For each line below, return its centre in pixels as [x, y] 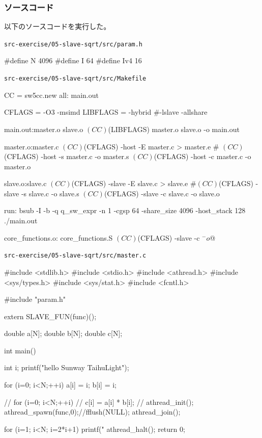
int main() [20, 350]
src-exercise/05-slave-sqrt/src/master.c [75, 256]
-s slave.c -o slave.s [50, 193]
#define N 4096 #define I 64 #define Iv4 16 [73, 60]
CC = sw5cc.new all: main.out [51, 95]
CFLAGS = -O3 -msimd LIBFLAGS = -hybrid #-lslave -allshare [106, 112]
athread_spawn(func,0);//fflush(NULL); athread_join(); [92, 412]
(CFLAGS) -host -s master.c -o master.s [67, 156]
